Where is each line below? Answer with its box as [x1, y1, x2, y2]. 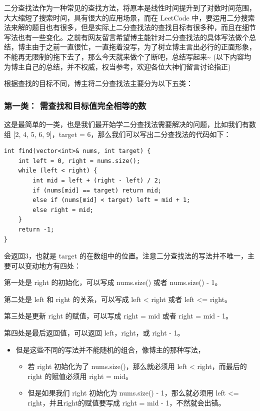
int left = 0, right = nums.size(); [18, 157, 140, 164]
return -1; [18, 225, 54, 233]
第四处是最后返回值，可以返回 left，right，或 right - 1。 [4, 327, 184, 338]
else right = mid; [32, 206, 93, 213]
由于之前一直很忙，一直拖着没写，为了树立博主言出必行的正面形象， [31, 41, 256, 52]
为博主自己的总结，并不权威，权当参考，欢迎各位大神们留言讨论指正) [4, 61, 231, 71]
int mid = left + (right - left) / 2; [32, 176, 161, 184]
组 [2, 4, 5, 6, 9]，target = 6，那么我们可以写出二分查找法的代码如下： [4, 128, 231, 139]
